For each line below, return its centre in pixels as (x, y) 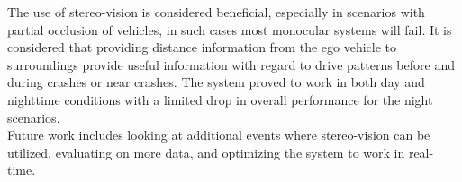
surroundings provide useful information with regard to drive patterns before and (231, 64)
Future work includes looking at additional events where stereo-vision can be (219, 135)
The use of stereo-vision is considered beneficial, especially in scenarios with (216, 12)
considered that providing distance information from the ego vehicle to (202, 47)
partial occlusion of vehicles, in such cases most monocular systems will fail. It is (230, 29)
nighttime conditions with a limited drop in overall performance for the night (220, 99)
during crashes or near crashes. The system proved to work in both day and (216, 82)
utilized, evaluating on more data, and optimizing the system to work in (206, 152)
